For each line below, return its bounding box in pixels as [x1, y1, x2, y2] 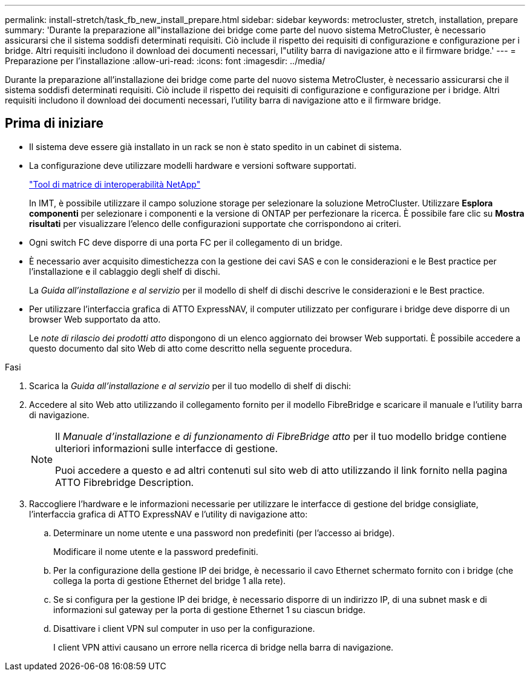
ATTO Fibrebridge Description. [55, 476, 194, 488]
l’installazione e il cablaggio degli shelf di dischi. [29, 266, 220, 277]
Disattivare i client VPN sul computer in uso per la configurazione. [53, 623, 315, 634]
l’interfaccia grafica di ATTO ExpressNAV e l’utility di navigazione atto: [29, 508, 308, 519]
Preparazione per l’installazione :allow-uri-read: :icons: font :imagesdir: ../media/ [5, 56, 326, 66]
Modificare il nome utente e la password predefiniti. [53, 546, 258, 557]
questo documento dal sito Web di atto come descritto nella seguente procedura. [29, 343, 352, 353]
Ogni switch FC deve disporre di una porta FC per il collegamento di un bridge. [29, 237, 342, 248]
